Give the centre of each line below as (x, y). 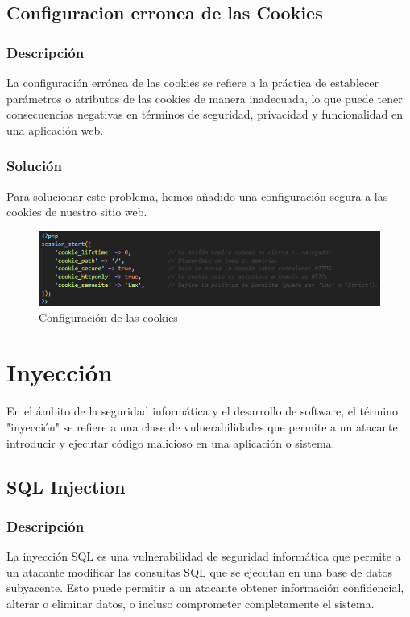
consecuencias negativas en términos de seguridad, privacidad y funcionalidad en (205, 114)
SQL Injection (66, 486)
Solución (34, 166)
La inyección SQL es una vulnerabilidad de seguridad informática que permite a (204, 556)
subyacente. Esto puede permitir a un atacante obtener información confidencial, (205, 588)
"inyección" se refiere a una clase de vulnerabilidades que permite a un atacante (202, 426)
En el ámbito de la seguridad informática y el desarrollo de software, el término (202, 411)
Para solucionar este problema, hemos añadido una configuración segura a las (197, 196)
